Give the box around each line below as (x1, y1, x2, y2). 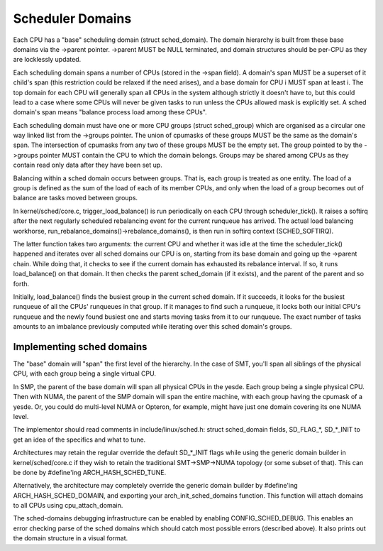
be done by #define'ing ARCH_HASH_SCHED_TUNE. (13, 468, 167, 476)
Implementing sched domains (13, 341, 148, 353)
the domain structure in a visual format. (13, 534, 128, 542)
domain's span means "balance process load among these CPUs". (13, 108, 207, 116)
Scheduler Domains (13, 11, 132, 26)
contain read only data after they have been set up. (13, 160, 162, 170)
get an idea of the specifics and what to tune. (13, 435, 146, 444)
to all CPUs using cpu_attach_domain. (13, 501, 123, 510)
